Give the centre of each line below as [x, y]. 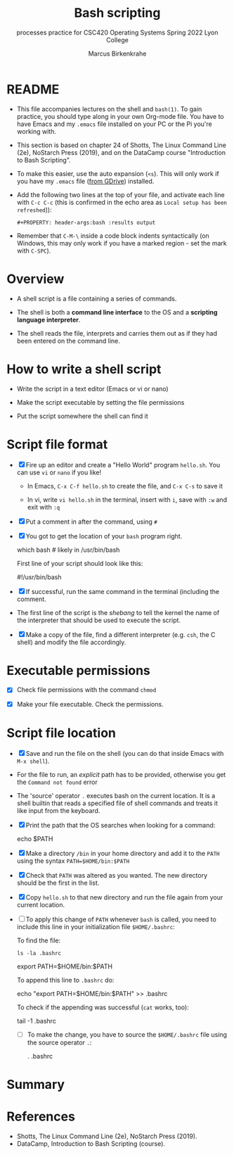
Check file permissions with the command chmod [86, 690]
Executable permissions [78, 670]
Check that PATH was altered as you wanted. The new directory [117, 875]
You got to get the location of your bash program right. [104, 536]
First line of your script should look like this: [80, 563]
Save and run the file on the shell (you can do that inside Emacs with [125, 753]
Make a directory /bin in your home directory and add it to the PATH [123, 853]
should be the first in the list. [58, 883]
